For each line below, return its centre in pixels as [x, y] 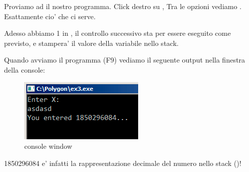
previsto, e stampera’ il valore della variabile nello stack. [91, 43]
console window [48, 146]
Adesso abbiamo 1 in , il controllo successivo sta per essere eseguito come [117, 33]
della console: [25, 69]
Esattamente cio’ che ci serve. [50, 16]
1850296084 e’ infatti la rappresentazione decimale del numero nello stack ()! [123, 163]
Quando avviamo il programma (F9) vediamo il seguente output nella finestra [125, 60]
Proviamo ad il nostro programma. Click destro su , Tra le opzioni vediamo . [123, 6]
